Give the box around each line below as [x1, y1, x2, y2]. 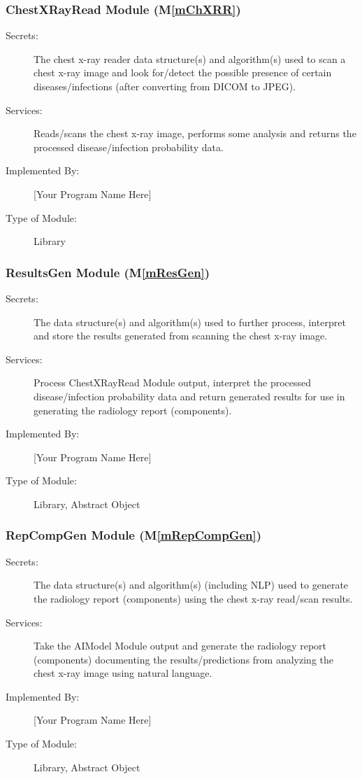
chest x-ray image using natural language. [34, 666, 212, 680]
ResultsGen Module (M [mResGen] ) [6, 263, 210, 281]
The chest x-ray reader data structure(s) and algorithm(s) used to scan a [34, 51, 346, 66]
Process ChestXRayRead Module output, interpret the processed [34, 375, 312, 390]
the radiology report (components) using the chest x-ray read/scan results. [34, 591, 353, 605]
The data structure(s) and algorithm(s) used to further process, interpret [34, 314, 346, 329]
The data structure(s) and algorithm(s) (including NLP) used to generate [34, 577, 349, 592]
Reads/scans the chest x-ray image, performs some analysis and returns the [34, 126, 356, 141]
